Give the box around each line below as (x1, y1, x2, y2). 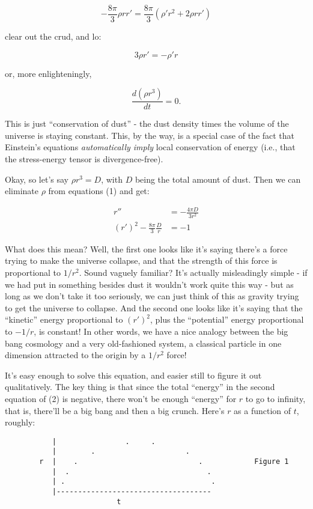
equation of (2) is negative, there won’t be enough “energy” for (5, 392, 237, 405)
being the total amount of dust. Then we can (135, 172, 301, 185)
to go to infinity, (245, 392, 306, 405)
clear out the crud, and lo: (5, 30, 102, 43)
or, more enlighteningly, (5, 67, 92, 79)
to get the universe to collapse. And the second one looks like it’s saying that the (5, 301, 303, 314)
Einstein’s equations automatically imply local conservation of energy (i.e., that (5, 141, 296, 153)
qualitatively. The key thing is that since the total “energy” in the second (5, 380, 275, 393)
